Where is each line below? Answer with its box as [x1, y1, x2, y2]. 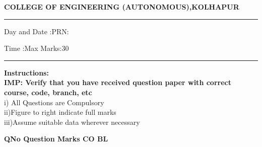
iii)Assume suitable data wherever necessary [4, 116, 140, 127]
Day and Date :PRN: [4, 26, 69, 36]
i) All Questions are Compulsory [4, 97, 104, 107]
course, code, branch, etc [4, 87, 92, 97]
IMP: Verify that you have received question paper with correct [4, 77, 231, 88]
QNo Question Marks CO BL [4, 133, 108, 144]
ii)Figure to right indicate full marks [4, 107, 116, 117]
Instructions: [4, 67, 49, 78]
